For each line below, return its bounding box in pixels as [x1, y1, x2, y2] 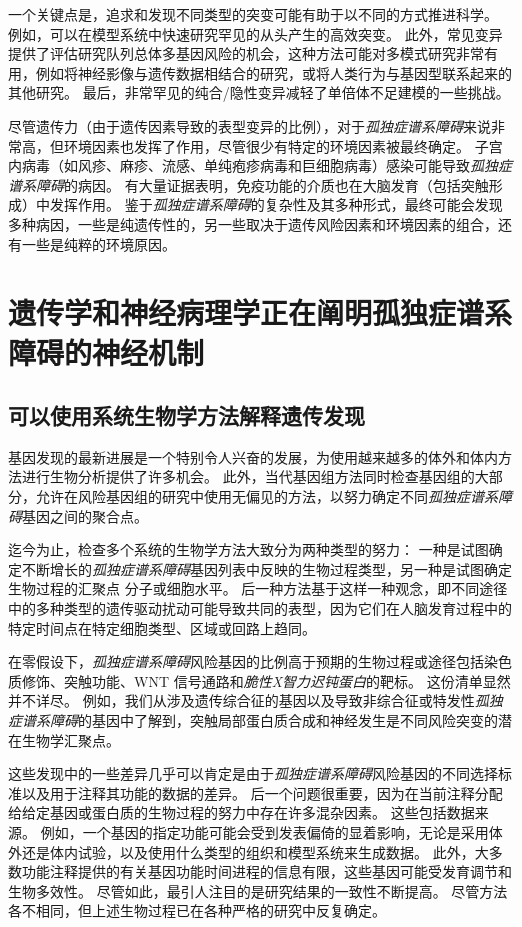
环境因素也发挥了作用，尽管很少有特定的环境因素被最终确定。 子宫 [63, 135, 503, 156]
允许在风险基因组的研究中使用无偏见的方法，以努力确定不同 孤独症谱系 [35, 486, 498, 507]
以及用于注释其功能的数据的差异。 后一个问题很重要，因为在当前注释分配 [21, 782, 503, 803]
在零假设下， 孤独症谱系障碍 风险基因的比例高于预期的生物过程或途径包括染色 [8, 651, 512, 672]
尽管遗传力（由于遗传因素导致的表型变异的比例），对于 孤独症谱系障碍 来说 [8, 115, 491, 136]
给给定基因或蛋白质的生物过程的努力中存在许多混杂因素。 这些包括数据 [8, 802, 475, 823]
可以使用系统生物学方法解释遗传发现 [8, 400, 365, 431]
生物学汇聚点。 [21, 729, 120, 750]
